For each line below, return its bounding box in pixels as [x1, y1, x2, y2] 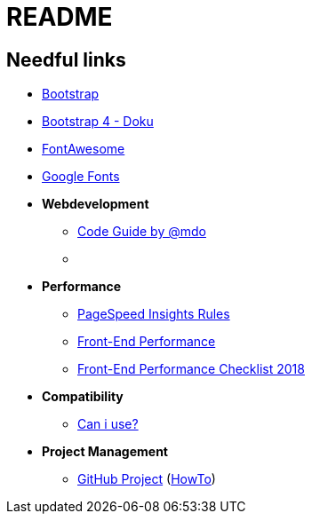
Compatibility [42, 389, 124, 405]
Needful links [6, 48, 126, 71]
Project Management [42, 444, 168, 460]
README [6, 2, 113, 32]
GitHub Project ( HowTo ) [77, 471, 216, 487]
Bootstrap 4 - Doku [42, 114, 154, 130]
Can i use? [77, 416, 139, 432]
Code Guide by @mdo [77, 224, 206, 240]
